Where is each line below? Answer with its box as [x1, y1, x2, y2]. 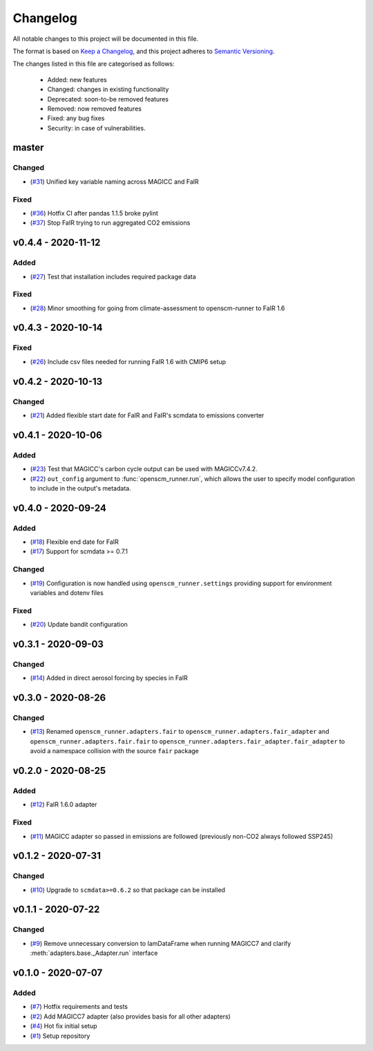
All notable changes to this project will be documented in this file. [12, 35, 199, 43]
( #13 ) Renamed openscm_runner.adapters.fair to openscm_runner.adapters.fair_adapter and [30, 728, 329, 736]
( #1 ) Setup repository [30, 1032, 90, 1040]
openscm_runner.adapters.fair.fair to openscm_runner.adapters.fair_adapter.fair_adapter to [30, 737, 345, 746]
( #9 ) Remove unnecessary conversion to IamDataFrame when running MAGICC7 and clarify [30, 939, 291, 947]
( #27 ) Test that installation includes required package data [30, 272, 196, 281]
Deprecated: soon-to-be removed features [47, 95, 169, 103]
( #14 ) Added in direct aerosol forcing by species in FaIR [30, 674, 188, 682]
